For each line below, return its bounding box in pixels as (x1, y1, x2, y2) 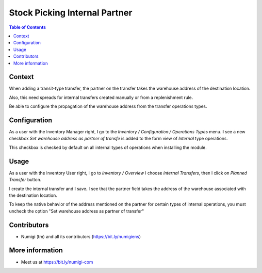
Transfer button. (9, 177, 42, 183)
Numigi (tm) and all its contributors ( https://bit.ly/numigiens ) (21, 233, 141, 240)
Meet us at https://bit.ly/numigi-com (21, 259, 93, 265)
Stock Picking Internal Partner (9, 7, 132, 18)
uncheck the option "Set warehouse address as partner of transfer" (9, 208, 144, 214)
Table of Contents (9, 24, 46, 30)
